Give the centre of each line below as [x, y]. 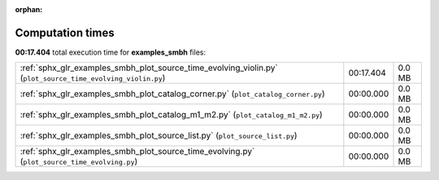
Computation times [65, 33]
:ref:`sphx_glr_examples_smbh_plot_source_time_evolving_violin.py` [149, 68]
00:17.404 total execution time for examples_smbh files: [111, 52]
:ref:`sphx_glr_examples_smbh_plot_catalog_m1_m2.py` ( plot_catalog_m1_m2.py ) [171, 115]
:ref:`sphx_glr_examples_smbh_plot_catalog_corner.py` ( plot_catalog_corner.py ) [172, 94]
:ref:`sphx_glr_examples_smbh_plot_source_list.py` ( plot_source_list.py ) [159, 136]
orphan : [29, 9]
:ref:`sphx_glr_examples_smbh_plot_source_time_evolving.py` [137, 151]
